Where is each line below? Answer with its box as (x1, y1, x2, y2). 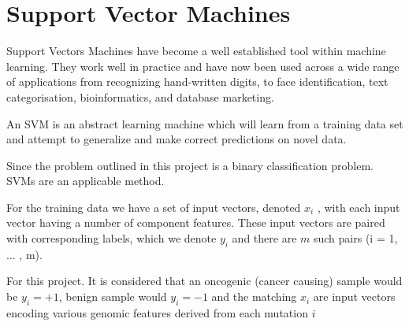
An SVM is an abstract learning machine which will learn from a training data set (6, 115, 403, 132)
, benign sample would (58, 288, 167, 305)
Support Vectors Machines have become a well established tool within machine (6, 43, 386, 59)
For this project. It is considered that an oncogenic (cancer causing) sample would (6, 272, 403, 289)
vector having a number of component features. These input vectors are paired (6, 214, 385, 231)
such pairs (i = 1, (313, 230, 398, 246)
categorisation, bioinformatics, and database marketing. (6, 88, 274, 105)
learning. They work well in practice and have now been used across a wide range (6, 57, 400, 74)
